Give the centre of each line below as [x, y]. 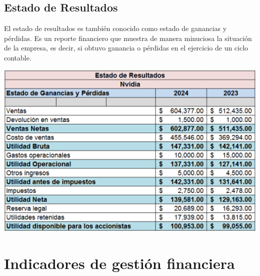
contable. [18, 57]
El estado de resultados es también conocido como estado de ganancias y [115, 28]
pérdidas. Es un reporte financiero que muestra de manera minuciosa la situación [128, 38]
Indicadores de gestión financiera [119, 263]
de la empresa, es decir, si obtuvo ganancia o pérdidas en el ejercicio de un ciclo [126, 48]
